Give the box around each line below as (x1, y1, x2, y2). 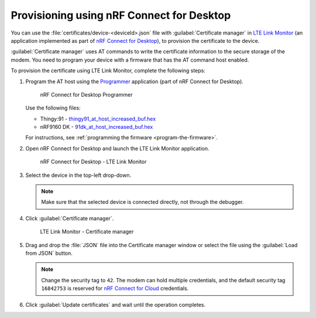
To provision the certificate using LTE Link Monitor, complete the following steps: (11, 67, 206, 74)
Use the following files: (25, 104, 81, 111)
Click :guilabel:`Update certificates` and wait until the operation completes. (25, 301, 206, 308)
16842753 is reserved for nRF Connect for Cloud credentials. (41, 285, 189, 292)
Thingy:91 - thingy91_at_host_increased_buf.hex (40, 115, 156, 122)
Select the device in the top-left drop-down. (25, 172, 132, 179)
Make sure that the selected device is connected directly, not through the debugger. (41, 199, 244, 206)
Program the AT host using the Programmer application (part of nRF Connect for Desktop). (25, 78, 244, 85)
